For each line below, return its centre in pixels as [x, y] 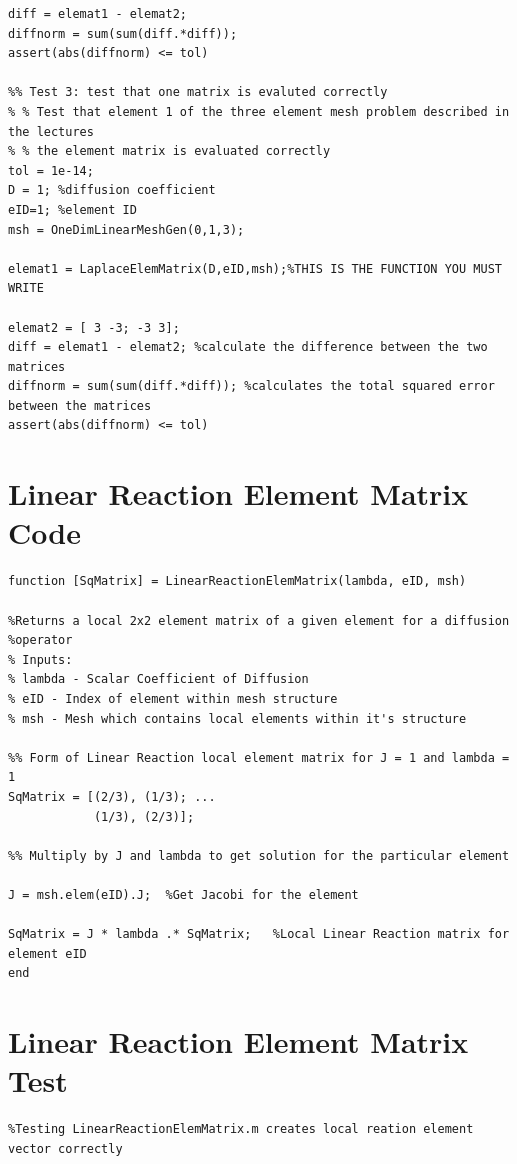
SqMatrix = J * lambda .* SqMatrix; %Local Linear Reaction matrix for [259, 934]
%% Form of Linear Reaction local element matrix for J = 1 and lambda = [259, 757]
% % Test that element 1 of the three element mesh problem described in [259, 111]
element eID [47, 953]
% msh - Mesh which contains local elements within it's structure [237, 718]
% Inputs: [40, 659]
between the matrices [80, 405]
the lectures [51, 131]
